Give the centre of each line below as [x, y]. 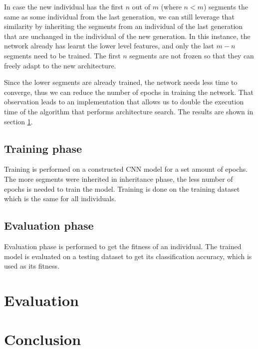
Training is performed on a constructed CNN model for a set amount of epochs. [126, 169]
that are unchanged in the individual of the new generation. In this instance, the [127, 36]
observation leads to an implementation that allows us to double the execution [124, 102]
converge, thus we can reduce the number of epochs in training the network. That [129, 92]
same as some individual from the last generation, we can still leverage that [120, 16]
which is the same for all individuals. [60, 198]
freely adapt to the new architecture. [60, 65]
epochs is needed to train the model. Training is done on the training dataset [122, 188]
